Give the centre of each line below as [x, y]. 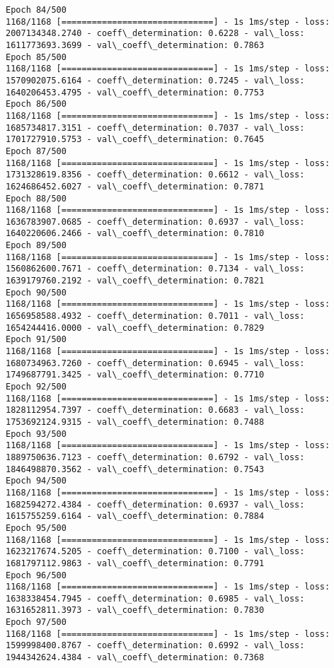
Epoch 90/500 [36, 292]
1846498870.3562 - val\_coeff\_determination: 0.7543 [135, 469]
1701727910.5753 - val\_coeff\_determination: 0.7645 [135, 140]
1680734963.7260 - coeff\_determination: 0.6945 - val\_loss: [155, 363]
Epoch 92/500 [36, 387]
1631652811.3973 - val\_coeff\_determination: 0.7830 [135, 610]
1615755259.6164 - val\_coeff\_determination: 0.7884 [135, 516]
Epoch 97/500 [36, 622]
